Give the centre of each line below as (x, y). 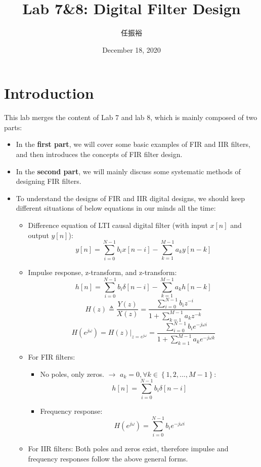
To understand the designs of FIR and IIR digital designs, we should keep (130, 198)
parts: (13, 127)
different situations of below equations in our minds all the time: (116, 208)
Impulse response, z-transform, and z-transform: (102, 272)
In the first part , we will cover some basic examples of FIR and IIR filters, (133, 144)
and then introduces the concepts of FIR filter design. (99, 154)
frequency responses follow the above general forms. (108, 458)
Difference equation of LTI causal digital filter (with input (118, 225)
